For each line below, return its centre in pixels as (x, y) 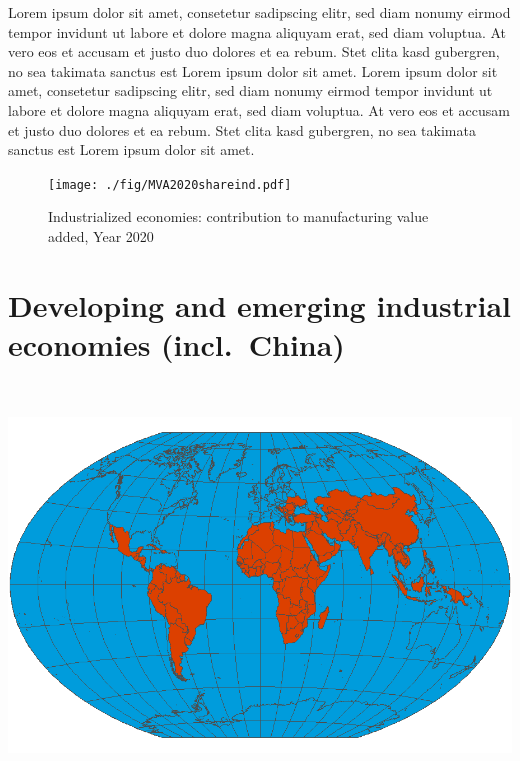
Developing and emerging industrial (260, 304)
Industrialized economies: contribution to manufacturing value (238, 216)
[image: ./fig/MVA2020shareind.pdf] (170, 184)
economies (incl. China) (176, 343)
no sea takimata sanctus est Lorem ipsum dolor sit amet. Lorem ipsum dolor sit (253, 70)
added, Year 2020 (101, 236)
